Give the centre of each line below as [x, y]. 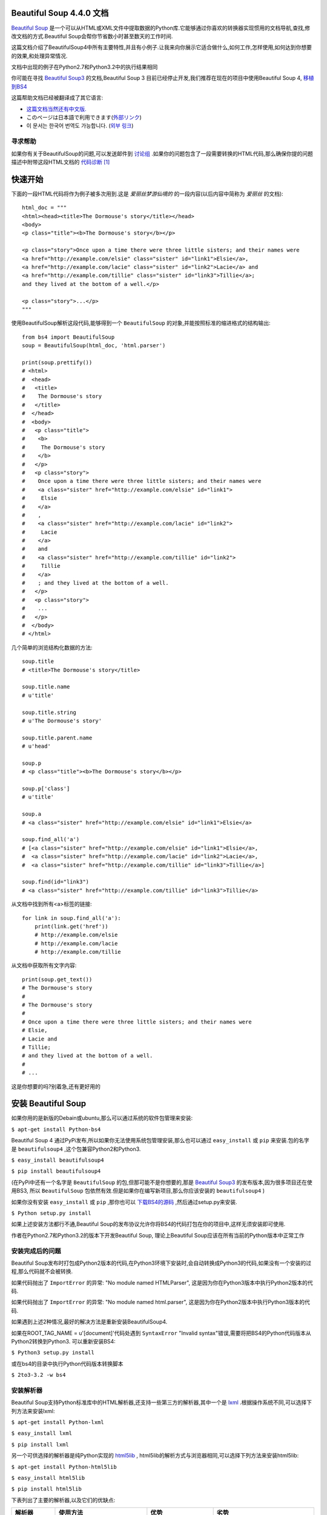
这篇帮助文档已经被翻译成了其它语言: [57, 98]
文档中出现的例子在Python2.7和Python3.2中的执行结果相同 [84, 67]
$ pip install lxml [40, 1444]
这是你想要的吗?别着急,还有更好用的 [56, 1086]
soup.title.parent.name [57, 738]
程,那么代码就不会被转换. [42, 1271]
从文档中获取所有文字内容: [44, 965]
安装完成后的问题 [36, 1251]
